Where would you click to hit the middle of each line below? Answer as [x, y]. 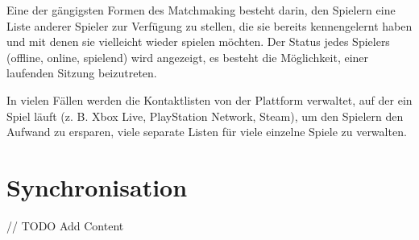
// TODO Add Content [65, 225]
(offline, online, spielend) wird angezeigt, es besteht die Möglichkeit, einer [188, 57]
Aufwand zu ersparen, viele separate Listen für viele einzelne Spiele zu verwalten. [207, 132]
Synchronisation [97, 186]
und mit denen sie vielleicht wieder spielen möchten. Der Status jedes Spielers [198, 41]
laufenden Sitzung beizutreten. [82, 73]
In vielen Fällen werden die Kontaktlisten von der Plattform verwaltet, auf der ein [209, 99]
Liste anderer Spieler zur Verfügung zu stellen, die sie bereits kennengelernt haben [209, 25]
